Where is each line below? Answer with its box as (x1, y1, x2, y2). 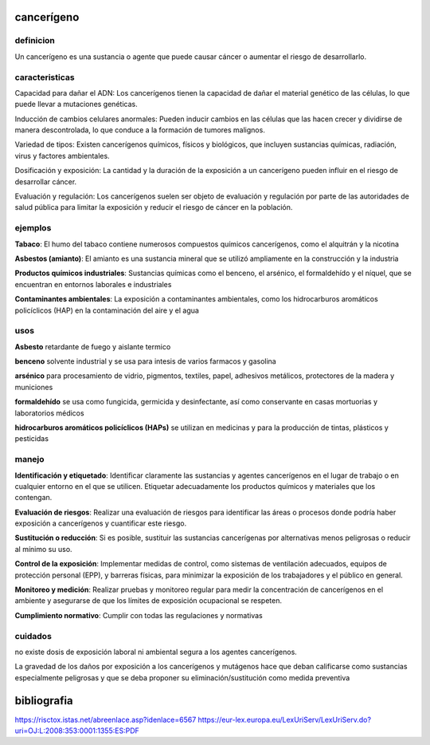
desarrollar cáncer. (14, 176, 77, 187)
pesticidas (14, 434, 49, 443)
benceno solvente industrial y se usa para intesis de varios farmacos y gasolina (14, 357, 276, 366)
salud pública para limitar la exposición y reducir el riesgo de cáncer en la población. (14, 203, 293, 212)
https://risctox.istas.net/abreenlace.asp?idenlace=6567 (14, 715, 197, 724)
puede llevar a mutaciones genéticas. (14, 100, 139, 109)
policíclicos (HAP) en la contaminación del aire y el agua (14, 305, 199, 315)
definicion (14, 35, 56, 46)
